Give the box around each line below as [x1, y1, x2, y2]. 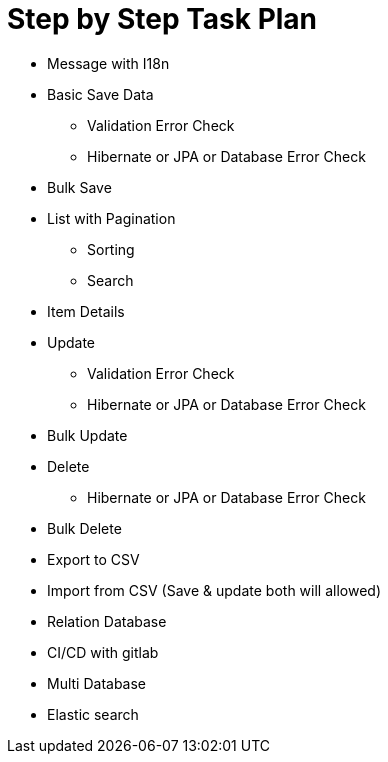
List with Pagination [47, 209, 176, 227]
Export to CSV [47, 550, 140, 568]
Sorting [87, 240, 135, 258]
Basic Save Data [47, 85, 154, 103]
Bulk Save [47, 178, 112, 196]
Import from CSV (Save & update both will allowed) [47, 581, 381, 599]
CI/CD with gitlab [47, 643, 159, 661]
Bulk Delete [47, 519, 122, 537]
